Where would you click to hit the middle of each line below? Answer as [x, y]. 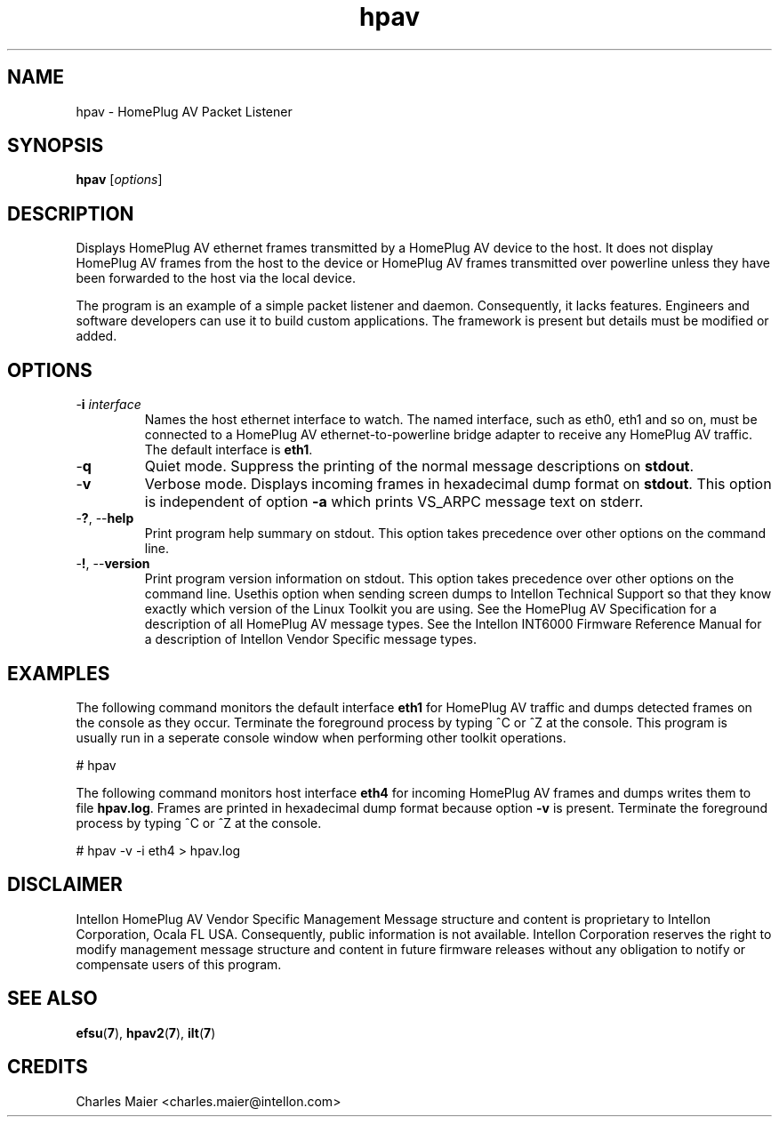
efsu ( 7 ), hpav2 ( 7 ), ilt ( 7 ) [146, 1032]
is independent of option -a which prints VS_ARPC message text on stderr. [394, 502]
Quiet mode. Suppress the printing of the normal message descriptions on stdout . [419, 466]
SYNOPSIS [56, 146]
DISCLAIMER [65, 885]
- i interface [108, 405]
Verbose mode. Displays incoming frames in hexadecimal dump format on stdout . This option [458, 484]
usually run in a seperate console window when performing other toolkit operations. [321, 737]
